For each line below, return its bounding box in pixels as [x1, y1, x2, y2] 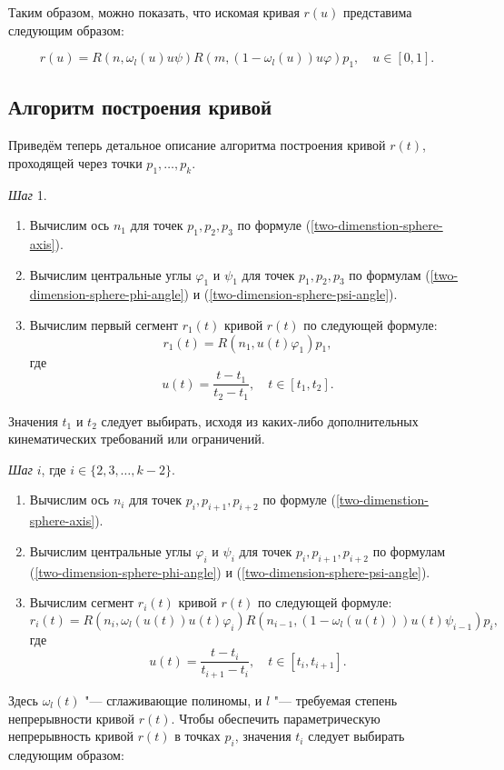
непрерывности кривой [8, 708, 135, 727]
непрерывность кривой [8, 726, 133, 745]
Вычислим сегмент [29, 593, 134, 612]
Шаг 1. [8, 185, 47, 204]
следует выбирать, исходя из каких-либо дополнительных [101, 411, 419, 430]
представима [343, 3, 412, 21]
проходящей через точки [8, 153, 143, 172]
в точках [174, 726, 221, 745]
